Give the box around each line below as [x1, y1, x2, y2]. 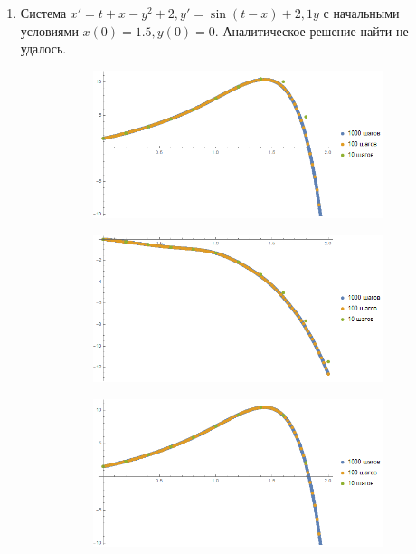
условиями [20, 21, 79, 40]
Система [20, 4, 67, 22]
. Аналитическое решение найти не [214, 21, 409, 40]
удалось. [20, 39, 67, 58]
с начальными [323, 4, 400, 22]
